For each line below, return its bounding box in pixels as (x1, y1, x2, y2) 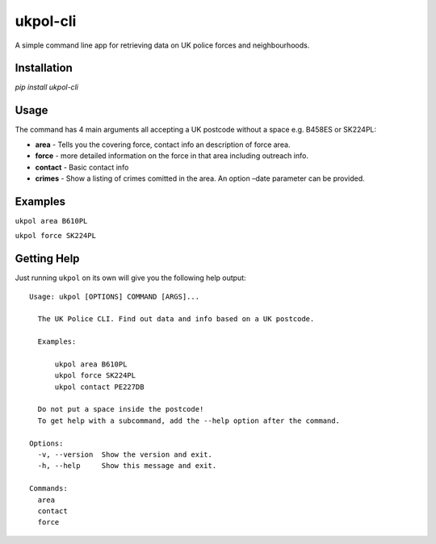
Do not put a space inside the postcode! (37, 404, 204, 414)
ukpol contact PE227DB (54, 382, 145, 391)
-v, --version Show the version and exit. (37, 450, 213, 459)
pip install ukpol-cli (15, 82, 78, 92)
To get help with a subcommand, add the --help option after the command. (37, 416, 341, 425)
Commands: (29, 484, 68, 493)
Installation (15, 61, 73, 75)
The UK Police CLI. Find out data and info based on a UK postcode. (37, 315, 315, 324)
